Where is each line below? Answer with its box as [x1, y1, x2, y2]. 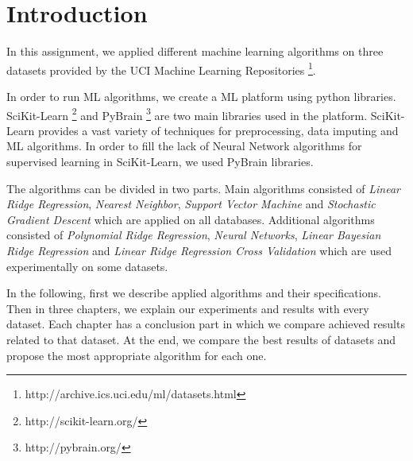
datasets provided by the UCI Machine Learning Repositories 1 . [6, 59, 316, 78]
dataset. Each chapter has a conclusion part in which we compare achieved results [6, 316, 405, 332]
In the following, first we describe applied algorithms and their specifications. [6, 285, 381, 301]
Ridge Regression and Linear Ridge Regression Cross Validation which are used [6, 242, 392, 258]
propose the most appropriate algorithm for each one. [6, 347, 267, 363]
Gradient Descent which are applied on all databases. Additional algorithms [6, 211, 375, 227]
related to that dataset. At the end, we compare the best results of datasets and [6, 331, 396, 347]
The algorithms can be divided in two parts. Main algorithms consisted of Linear [6, 180, 401, 196]
